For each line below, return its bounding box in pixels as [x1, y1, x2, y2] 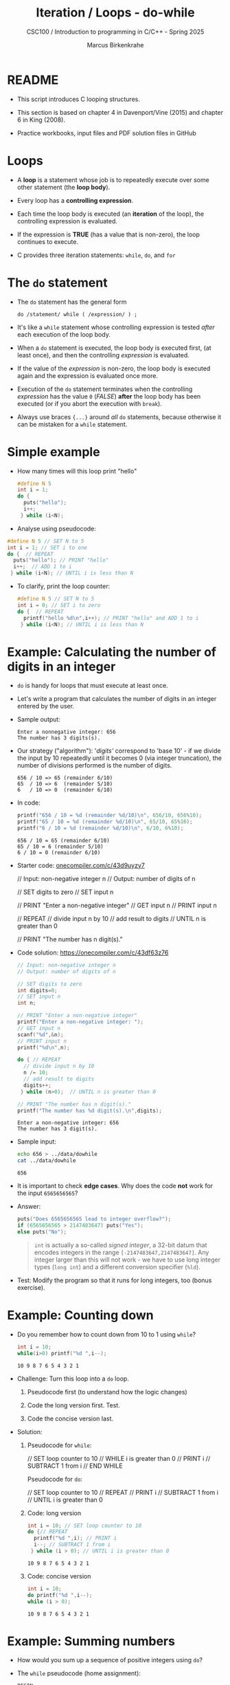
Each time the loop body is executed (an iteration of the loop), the [16, 210, 205, 218]
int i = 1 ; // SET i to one [7, 544, 88, 551]
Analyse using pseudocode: [16, 524, 96, 533]
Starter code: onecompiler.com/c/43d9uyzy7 [16, 861, 146, 869]
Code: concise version [27, 1572, 91, 1580]
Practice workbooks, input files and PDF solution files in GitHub [16, 129, 197, 137]
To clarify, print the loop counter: [16, 582, 111, 590]
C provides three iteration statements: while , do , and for [16, 251, 176, 259]
